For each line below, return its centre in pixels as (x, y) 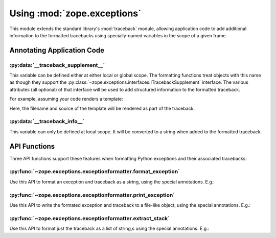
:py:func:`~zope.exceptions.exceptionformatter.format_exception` (95, 172)
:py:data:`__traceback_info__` (47, 122)
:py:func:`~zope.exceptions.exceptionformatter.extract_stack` (90, 218)
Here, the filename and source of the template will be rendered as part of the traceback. (102, 108)
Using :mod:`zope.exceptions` (75, 13)
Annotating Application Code (57, 50)
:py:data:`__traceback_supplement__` (57, 65)
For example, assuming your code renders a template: (66, 99)
